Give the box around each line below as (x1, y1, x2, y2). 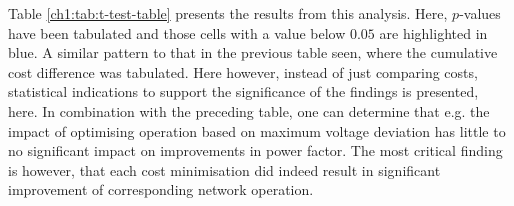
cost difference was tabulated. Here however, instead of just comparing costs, (8, 61, 478, 82)
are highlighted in (379, 22, 488, 43)
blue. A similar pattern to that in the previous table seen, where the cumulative (8, 42, 498, 63)
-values (459, 3, 501, 23)
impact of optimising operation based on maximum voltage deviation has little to (8, 120, 506, 141)
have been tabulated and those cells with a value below (8, 22, 346, 43)
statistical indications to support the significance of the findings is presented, (8, 81, 479, 102)
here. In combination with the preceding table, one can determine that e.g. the (8, 100, 490, 121)
